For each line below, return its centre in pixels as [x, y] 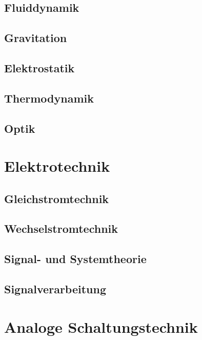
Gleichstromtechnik [57, 198]
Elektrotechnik [57, 166]
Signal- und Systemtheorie [75, 259]
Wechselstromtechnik [61, 228]
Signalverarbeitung [55, 289]
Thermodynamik [49, 98]
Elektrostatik [39, 67]
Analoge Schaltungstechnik [101, 326]
